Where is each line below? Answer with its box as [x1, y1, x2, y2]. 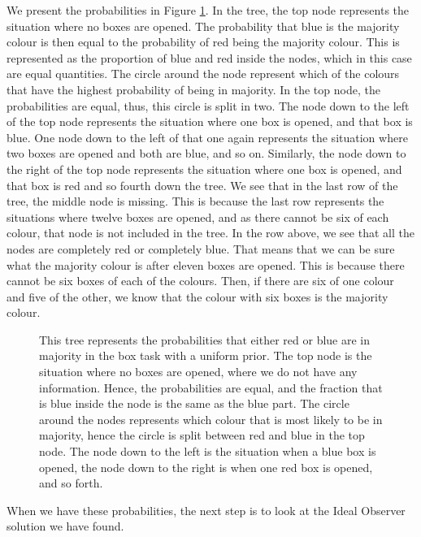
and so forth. [39, 474, 103, 492]
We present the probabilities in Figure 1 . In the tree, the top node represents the [7, 2, 410, 18]
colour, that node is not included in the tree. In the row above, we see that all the [7, 224, 414, 241]
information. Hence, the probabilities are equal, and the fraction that [39, 379, 383, 396]
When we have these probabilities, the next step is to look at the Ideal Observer [7, 501, 406, 518]
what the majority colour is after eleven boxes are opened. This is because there [7, 256, 405, 273]
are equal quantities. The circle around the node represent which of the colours [7, 65, 400, 82]
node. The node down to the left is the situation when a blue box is [39, 443, 376, 460]
